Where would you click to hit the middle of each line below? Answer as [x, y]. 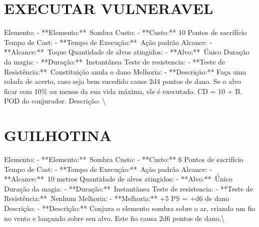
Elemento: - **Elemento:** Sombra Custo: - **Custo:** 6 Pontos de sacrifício [124, 159]
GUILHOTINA [58, 135]
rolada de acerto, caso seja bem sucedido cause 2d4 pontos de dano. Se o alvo [123, 81]
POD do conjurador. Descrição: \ [55, 101]
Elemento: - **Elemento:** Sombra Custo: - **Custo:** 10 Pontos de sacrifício [125, 32]
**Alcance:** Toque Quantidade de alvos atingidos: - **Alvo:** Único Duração [127, 52]
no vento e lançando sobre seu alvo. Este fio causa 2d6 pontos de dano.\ [114, 218]
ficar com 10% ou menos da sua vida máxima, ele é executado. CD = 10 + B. [123, 91]
